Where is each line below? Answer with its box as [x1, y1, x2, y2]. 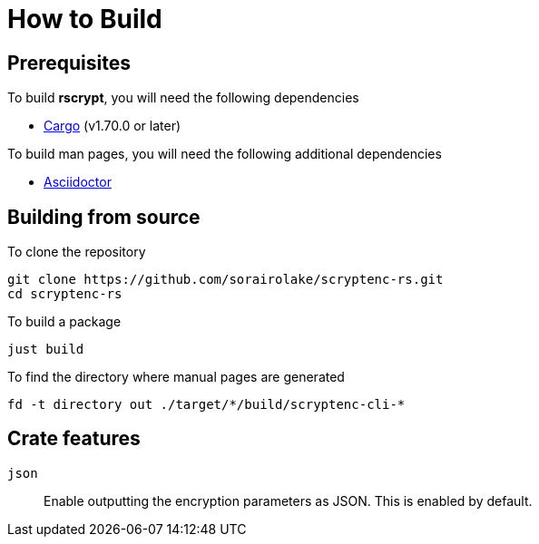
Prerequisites [7, 51, 131, 74]
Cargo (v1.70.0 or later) [44, 118, 181, 134]
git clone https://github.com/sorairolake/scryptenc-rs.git [7, 272, 444, 287]
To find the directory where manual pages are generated [7, 369, 345, 385]
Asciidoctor [44, 174, 112, 190]
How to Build [7, 4, 162, 34]
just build [7, 342, 84, 357]
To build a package [7, 314, 122, 330]
